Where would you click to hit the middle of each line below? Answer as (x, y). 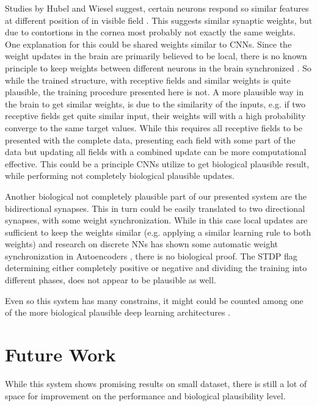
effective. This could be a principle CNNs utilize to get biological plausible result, (157, 163)
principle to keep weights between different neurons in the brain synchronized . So (158, 67)
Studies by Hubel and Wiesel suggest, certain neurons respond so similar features (157, 8)
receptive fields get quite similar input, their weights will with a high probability (155, 116)
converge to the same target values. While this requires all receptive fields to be (154, 127)
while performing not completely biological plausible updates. (120, 176)
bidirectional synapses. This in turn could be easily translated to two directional (155, 208)
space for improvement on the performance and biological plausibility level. (145, 395)
